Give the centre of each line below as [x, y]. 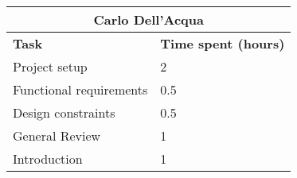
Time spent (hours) [223, 43]
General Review [57, 135]
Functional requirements [80, 89]
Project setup [50, 66]
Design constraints [64, 112]
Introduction [48, 159]
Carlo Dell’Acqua [148, 19]
